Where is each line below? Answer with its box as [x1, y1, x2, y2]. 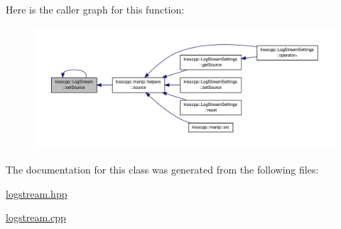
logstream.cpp [6, 210, 66, 225]
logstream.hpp [6, 186, 67, 201]
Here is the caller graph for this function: [6, 2, 185, 16]
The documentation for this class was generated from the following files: [6, 162, 319, 177]
